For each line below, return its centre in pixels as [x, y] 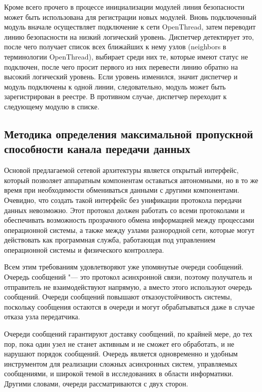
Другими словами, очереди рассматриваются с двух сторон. [96, 383]
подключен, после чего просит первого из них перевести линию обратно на [121, 66]
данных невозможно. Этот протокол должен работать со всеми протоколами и [124, 210]
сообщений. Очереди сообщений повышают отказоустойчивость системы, [118, 297]
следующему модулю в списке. [52, 106]
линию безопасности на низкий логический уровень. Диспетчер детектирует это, [129, 36]
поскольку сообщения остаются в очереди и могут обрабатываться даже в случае [129, 306]
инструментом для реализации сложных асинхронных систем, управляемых [121, 363]
